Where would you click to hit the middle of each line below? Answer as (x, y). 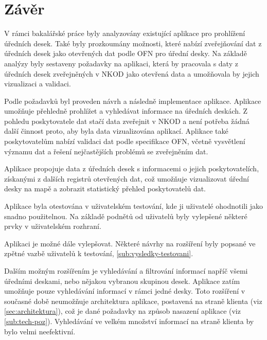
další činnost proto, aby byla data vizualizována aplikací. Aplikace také (116, 131)
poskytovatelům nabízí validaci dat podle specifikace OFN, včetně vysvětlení (125, 141)
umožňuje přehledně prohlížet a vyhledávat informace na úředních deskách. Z (126, 111)
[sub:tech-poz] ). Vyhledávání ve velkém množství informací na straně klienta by (129, 321)
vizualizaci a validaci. (38, 84)
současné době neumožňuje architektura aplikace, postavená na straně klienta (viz (133, 301)
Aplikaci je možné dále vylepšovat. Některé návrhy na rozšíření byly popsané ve (130, 243)
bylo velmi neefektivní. (40, 331)
